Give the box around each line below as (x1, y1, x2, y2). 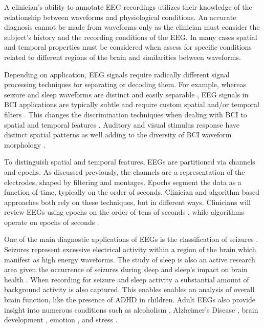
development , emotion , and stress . (4, 314, 118, 325)
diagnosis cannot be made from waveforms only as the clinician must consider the (4, 22, 260, 32)
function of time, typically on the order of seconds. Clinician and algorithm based (4, 187, 259, 197)
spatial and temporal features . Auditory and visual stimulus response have (4, 119, 240, 130)
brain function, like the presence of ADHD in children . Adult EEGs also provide (4, 294, 255, 305)
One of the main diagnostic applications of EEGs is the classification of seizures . (4, 234, 258, 244)
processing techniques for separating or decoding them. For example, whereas (4, 79, 246, 90)
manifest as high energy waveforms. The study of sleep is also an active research (4, 254, 255, 264)
